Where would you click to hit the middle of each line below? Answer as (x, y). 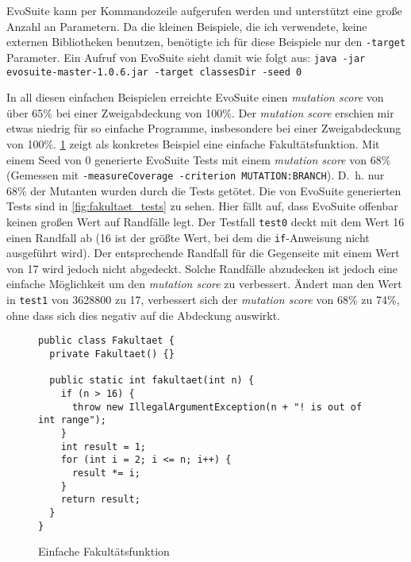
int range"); (72, 420)
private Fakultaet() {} (112, 354)
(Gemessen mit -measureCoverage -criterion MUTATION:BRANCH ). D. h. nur (196, 175)
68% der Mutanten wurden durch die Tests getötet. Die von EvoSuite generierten (204, 190)
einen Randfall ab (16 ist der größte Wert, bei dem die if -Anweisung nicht (188, 237)
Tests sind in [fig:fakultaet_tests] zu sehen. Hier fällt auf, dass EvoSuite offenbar (202, 206)
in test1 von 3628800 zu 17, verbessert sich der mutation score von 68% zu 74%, (203, 300)
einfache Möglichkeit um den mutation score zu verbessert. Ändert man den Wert (204, 284)
